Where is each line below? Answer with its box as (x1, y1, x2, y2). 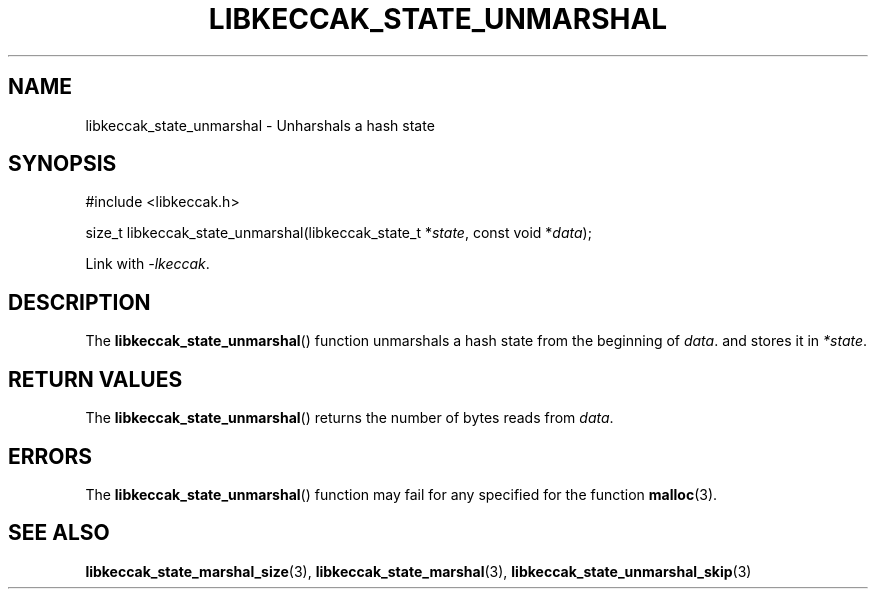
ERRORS (8, 443, 93, 469)
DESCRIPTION (8, 289, 151, 315)
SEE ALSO (8, 520, 110, 546)
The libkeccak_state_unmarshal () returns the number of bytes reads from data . (85, 409, 614, 427)
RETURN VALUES (8, 366, 183, 392)
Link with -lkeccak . (85, 255, 210, 273)
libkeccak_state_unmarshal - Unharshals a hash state (85, 116, 435, 134)
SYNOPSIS (8, 151, 117, 177)
